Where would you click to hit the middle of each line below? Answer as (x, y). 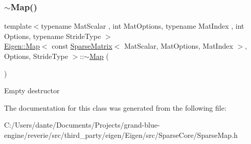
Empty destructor (32, 90)
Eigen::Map (22, 46)
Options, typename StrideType (53, 36)
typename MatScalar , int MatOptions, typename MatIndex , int (143, 26)
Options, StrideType (36, 56)
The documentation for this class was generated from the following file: (115, 107)
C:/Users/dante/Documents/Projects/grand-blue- (82, 125)
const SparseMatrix (82, 46)
